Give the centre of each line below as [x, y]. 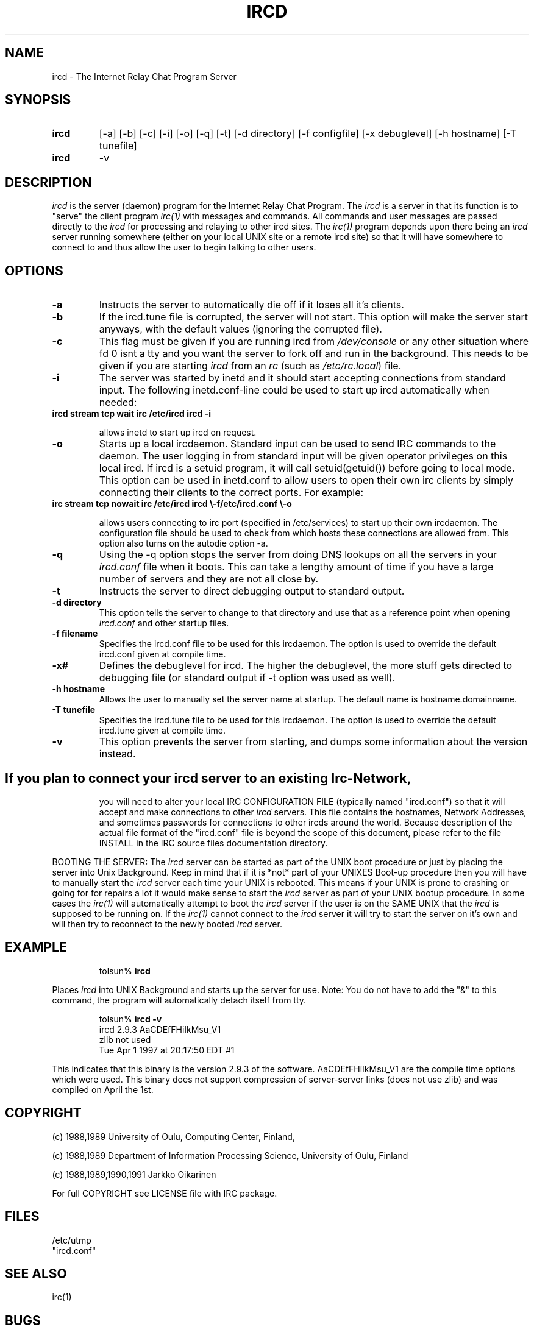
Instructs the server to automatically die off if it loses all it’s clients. [251, 305]
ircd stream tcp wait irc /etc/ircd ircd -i [132, 414]
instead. [117, 754]
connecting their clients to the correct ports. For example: [231, 493]
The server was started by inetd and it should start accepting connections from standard [302, 378]
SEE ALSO [36, 1273]
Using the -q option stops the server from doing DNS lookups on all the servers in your [298, 555]
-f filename [75, 634]
